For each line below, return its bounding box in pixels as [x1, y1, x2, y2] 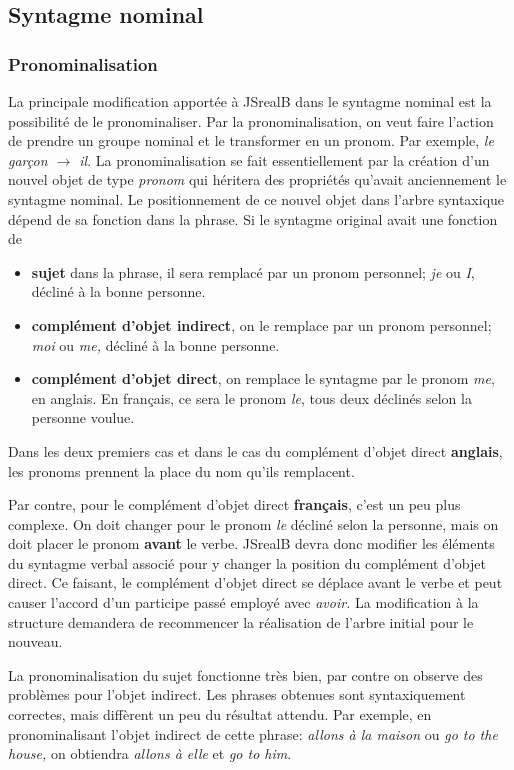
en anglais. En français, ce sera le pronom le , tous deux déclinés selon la [31, 387, 472, 408]
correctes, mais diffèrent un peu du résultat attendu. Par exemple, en [8, 704, 432, 725]
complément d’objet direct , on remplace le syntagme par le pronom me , [31, 368, 495, 389]
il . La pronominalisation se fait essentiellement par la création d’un [79, 149, 490, 170]
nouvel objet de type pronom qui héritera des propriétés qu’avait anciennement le [8, 169, 507, 190]
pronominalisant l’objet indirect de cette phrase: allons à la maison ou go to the [8, 723, 498, 744]
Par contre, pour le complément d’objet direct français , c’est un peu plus [8, 494, 461, 515]
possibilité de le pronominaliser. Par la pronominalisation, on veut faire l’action [8, 110, 494, 131]
